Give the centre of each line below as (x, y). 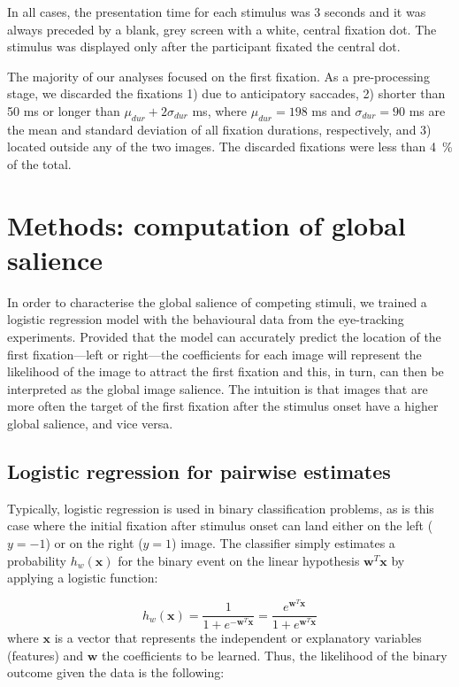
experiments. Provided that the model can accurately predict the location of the (224, 337)
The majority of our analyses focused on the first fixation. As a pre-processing (218, 76)
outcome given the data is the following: (116, 672)
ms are (427, 110)
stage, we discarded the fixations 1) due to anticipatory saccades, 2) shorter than (226, 93)
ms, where (220, 110)
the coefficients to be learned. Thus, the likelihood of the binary (275, 655)
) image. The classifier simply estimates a (283, 543)
